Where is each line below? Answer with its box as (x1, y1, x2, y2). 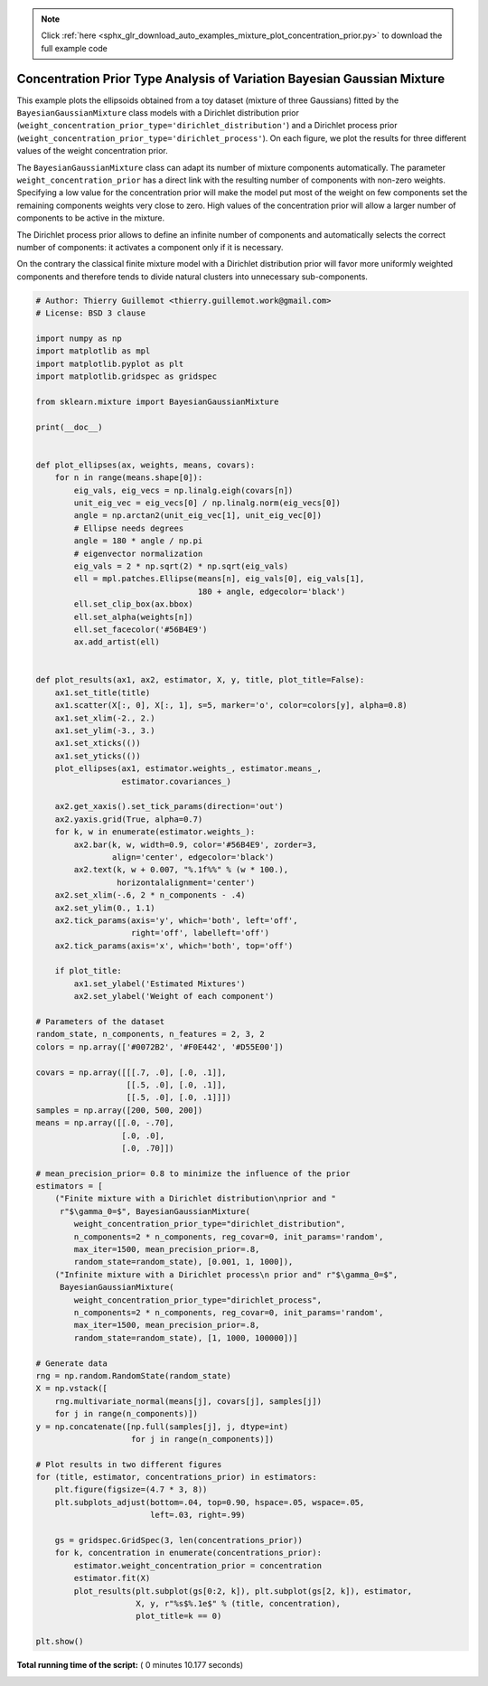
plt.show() (35, 1636, 84, 1647)
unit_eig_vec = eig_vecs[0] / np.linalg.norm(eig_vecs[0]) (73, 498, 342, 508)
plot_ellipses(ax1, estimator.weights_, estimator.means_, (54, 764, 323, 774)
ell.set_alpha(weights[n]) (73, 611, 193, 622)
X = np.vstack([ (35, 1383, 108, 1394)
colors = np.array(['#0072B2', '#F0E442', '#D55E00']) (35, 1041, 284, 1052)
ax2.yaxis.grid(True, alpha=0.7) (54, 814, 203, 824)
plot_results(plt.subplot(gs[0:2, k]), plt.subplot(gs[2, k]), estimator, (73, 1586, 413, 1596)
